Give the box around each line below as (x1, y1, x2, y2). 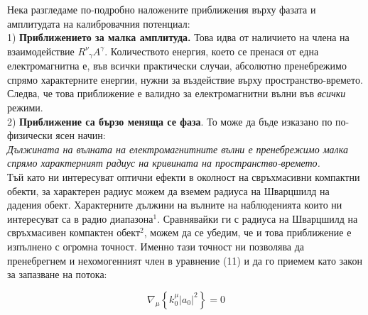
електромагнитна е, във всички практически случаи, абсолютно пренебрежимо (7, 58, 347, 73)
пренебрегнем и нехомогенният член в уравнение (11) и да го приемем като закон (7, 253, 362, 267)
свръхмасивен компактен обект (7, 225, 141, 240)
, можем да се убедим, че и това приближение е (144, 225, 352, 240)
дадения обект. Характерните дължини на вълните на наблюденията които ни (7, 197, 342, 212)
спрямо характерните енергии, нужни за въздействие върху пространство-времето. (7, 72, 363, 87)
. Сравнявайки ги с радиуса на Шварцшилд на (157, 211, 358, 226)
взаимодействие (7, 43, 75, 58)
